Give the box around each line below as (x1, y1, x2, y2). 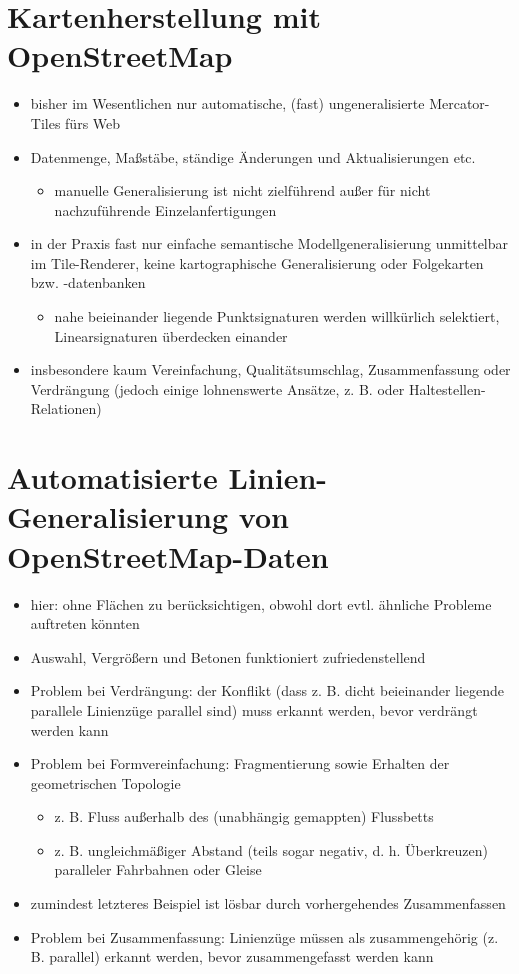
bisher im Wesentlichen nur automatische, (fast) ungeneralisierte (30, 93, 425, 114)
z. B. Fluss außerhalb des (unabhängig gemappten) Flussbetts (54, 806, 434, 827)
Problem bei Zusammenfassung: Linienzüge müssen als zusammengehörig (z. (30, 926, 499, 947)
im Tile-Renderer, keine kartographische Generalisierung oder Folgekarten (30, 252, 484, 273)
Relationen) (30, 398, 102, 419)
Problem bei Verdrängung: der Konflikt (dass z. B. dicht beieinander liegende (30, 680, 505, 701)
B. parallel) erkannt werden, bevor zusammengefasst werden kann (30, 946, 434, 967)
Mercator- (429, 93, 490, 114)
